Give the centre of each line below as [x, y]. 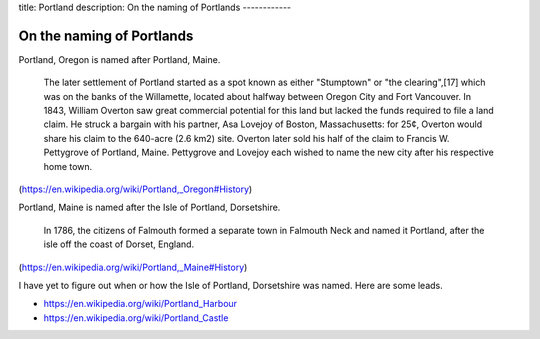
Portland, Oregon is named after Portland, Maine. [119, 59]
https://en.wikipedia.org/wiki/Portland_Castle [136, 317]
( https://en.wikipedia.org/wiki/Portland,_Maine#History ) [133, 267]
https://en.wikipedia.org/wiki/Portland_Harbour [140, 304]
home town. [68, 166]
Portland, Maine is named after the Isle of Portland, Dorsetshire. [149, 207]
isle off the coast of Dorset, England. [119, 244]
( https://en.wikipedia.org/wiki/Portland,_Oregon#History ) [135, 189]
